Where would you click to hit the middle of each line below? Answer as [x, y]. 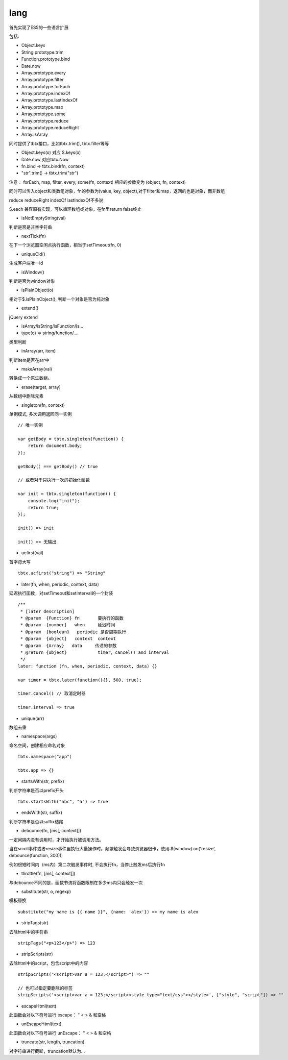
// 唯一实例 [30, 425]
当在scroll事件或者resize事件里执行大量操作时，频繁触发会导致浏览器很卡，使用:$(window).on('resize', [112, 849]
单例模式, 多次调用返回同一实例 [40, 414]
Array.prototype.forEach [46, 86]
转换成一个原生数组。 [31, 378]
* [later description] [48, 611]
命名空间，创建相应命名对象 [37, 745]
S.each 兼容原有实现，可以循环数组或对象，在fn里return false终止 [75, 209]
